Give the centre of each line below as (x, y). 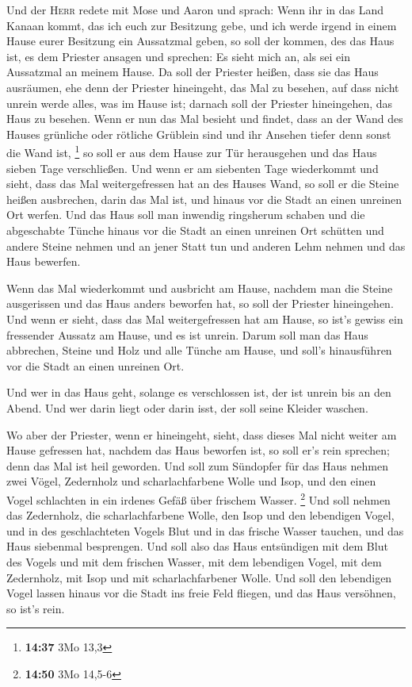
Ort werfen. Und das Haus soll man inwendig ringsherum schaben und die (186, 215)
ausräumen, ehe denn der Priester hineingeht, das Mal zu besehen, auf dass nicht (203, 87)
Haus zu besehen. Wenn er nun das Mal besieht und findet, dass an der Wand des (205, 119)
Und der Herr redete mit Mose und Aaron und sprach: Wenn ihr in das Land (195, 10)
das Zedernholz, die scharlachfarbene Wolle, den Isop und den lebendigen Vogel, (200, 515)
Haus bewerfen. (44, 261)
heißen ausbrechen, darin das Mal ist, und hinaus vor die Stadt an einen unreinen (204, 199)
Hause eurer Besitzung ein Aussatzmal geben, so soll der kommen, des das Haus (200, 41)
